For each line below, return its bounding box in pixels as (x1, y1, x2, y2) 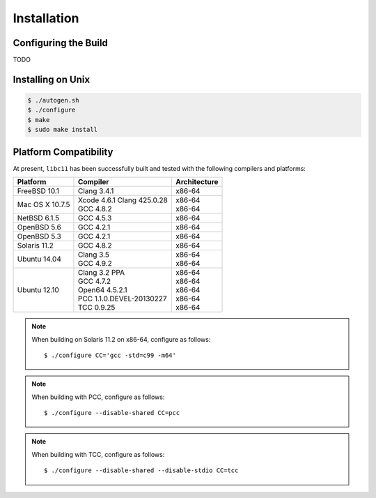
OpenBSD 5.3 (17, 232, 62, 241)
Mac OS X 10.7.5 (17, 199, 70, 209)
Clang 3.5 (77, 250, 109, 259)
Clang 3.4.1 (77, 186, 114, 196)
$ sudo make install (27, 126, 97, 134)
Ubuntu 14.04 (17, 255, 62, 264)
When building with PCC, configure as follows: (31, 393, 165, 401)
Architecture (175, 177, 219, 187)
